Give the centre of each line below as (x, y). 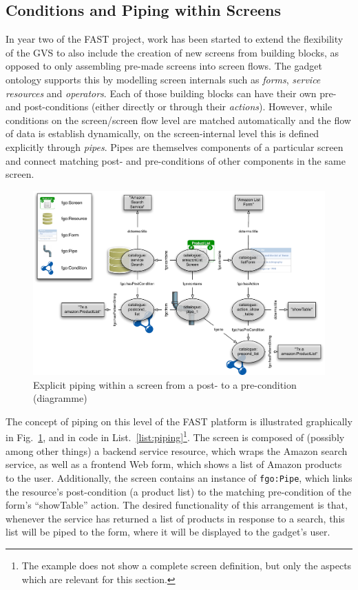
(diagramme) (60, 398)
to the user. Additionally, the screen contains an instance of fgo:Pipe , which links (179, 477)
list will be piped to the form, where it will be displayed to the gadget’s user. (168, 532)
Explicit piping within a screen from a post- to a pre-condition (165, 384)
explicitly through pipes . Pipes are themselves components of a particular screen (175, 146)
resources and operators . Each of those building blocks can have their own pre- (171, 93)
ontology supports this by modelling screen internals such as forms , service (163, 79)
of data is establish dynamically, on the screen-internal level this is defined (162, 133)
